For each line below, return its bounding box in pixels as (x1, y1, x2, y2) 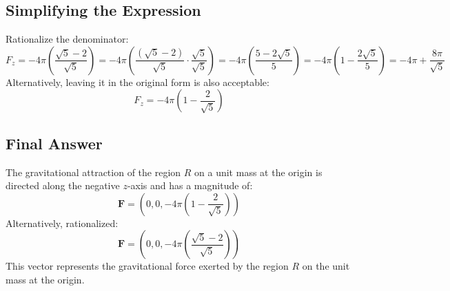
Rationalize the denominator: (6, 32, 129, 46)
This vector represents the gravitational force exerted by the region (6, 259, 289, 273)
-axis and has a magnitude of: (127, 178, 253, 193)
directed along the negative (6, 178, 120, 193)
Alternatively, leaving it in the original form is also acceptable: (6, 74, 269, 89)
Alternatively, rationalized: (6, 215, 119, 230)
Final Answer (6, 132, 103, 153)
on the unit (302, 259, 350, 273)
